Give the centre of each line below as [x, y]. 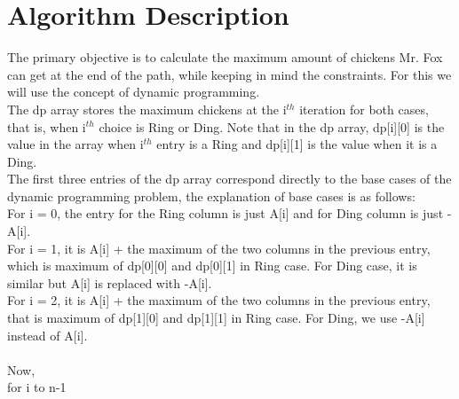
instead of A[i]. [47, 335]
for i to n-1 [37, 387]
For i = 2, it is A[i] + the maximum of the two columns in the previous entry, [219, 300]
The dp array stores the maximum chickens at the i [147, 109]
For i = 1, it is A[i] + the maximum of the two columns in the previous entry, [219, 248]
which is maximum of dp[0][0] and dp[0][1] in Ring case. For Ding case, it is [212, 266]
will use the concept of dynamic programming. [134, 92]
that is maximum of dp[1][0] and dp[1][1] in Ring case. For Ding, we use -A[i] [216, 318]
